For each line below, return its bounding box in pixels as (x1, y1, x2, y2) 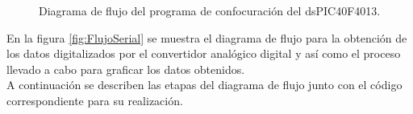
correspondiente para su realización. (6, 92, 183, 108)
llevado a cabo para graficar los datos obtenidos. (6, 60, 245, 77)
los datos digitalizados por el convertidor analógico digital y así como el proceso (6, 45, 401, 62)
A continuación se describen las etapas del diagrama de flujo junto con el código (6, 76, 403, 93)
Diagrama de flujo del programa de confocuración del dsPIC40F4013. (39, 2, 381, 18)
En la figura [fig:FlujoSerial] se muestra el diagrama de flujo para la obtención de (6, 29, 407, 46)
